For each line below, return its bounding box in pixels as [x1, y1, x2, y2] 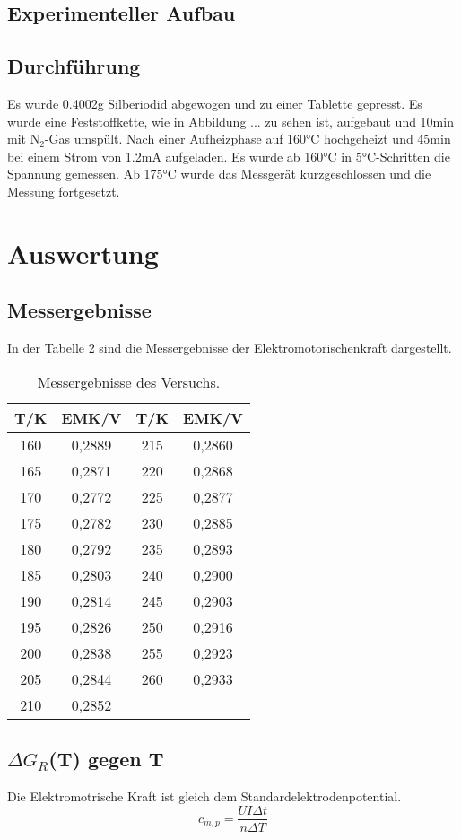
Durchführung [7, 52, 141, 80]
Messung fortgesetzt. [7, 181, 120, 200]
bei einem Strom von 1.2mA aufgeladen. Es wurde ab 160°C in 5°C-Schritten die [7, 146, 450, 165]
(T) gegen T [48, 745, 164, 773]
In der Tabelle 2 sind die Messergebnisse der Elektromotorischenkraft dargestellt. [7, 338, 452, 357]
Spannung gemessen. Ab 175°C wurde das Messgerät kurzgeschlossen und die [7, 164, 431, 183]
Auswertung [7, 234, 159, 271]
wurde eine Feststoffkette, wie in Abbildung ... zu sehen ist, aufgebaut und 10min [7, 111, 454, 130]
